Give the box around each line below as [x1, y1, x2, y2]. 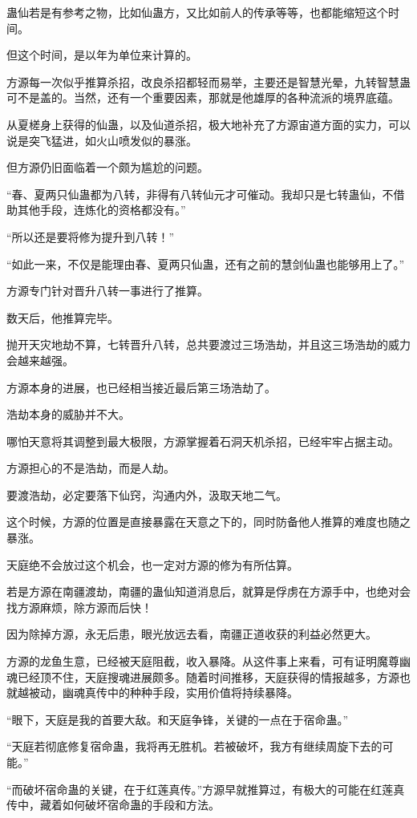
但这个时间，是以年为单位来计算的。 [6, 47, 197, 63]
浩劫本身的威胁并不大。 [6, 406, 130, 423]
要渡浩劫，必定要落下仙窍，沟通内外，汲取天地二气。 [6, 486, 287, 503]
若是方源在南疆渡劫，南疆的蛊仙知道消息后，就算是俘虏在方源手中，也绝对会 [6, 583, 411, 600]
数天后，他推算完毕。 [6, 309, 119, 326]
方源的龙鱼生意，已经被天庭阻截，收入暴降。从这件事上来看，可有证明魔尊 [6, 653, 399, 670]
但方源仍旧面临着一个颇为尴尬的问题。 [6, 159, 208, 176]
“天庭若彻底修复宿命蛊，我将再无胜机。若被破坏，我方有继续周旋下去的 [6, 738, 383, 755]
